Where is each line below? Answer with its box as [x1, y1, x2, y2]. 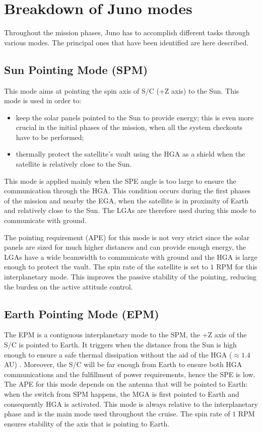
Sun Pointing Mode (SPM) [4, 61, 148, 77]
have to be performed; [16, 131, 84, 142]
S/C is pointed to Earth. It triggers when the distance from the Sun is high [4, 339, 237, 349]
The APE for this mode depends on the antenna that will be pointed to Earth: [4, 379, 248, 389]
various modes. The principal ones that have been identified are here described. [4, 37, 249, 47]
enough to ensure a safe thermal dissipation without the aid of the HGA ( [4, 349, 232, 359]
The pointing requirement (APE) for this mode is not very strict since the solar [4, 232, 250, 242]
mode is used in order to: [4, 95, 82, 106]
